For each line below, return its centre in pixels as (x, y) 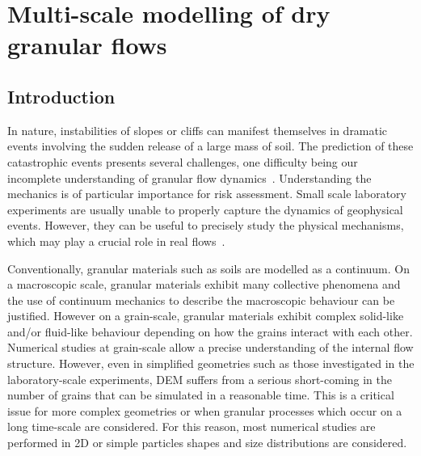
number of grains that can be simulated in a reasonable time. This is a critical (201, 395)
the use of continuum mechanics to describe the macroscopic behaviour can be (201, 300)
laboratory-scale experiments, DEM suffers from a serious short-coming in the (200, 379)
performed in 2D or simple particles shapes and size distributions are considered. (207, 443)
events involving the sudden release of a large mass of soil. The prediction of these (210, 146)
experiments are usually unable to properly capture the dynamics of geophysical (205, 209)
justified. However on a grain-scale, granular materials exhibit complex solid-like (206, 316)
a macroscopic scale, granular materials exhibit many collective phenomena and (204, 284)
